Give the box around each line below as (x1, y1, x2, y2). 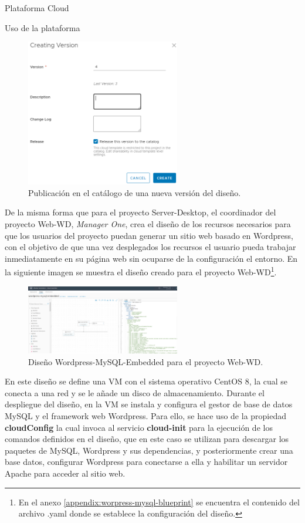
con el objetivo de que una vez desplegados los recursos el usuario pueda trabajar (5, 241, 296, 253)
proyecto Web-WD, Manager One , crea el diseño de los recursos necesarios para (5, 217, 291, 230)
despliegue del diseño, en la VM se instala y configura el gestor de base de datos (5, 398, 293, 410)
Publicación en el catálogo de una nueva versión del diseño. (28, 186, 241, 198)
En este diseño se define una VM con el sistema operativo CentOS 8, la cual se (5, 375, 288, 387)
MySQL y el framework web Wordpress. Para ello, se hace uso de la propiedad (5, 410, 287, 422)
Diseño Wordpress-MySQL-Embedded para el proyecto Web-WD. (28, 355, 263, 367)
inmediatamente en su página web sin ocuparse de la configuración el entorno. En (5, 252, 298, 264)
